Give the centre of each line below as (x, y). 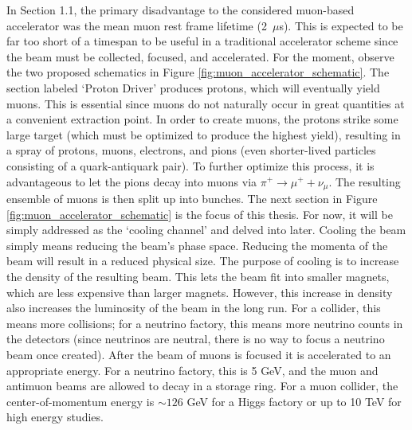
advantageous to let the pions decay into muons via (132, 181)
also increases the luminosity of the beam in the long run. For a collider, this (194, 308)
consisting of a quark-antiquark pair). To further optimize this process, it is (190, 165)
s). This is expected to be (341, 25)
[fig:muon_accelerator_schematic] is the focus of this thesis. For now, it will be (200, 214)
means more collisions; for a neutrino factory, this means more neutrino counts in (205, 323)
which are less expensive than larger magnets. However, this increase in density (200, 292)
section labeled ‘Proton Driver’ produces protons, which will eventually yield (193, 87)
